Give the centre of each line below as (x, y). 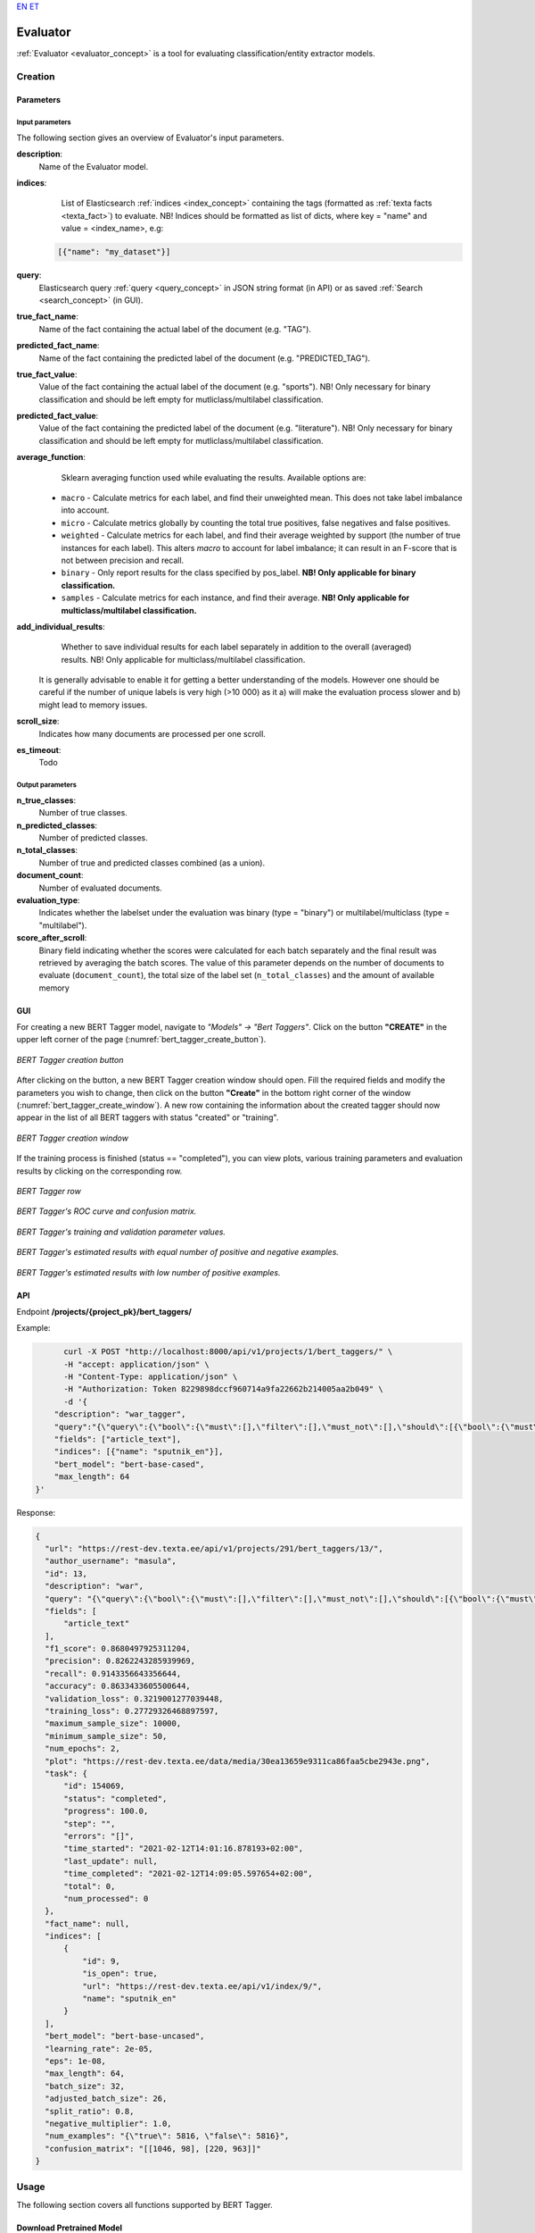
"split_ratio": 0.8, (90, 2111)
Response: (36, 1512)
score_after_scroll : (52, 938)
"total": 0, (90, 1886)
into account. (85, 510)
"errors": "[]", (99, 1836)
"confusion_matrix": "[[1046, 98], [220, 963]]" (153, 2149)
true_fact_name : (48, 316)
